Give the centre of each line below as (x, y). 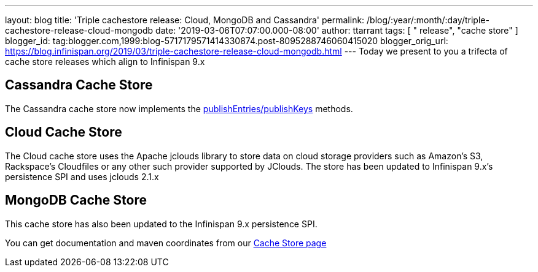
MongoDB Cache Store (76, 200)
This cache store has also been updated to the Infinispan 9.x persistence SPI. (161, 224)
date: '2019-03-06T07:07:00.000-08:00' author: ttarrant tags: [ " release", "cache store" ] (337, 30)
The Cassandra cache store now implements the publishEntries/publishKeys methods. (179, 108)
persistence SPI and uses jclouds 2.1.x (82, 176)
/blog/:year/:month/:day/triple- (428, 20)
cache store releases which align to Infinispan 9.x (105, 62)
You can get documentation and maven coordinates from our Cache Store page (166, 243)
